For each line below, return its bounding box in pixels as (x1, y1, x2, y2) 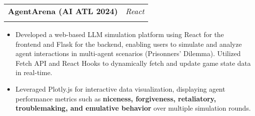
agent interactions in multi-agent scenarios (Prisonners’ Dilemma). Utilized (15, 48, 241, 58)
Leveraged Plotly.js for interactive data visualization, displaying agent (15, 83, 226, 94)
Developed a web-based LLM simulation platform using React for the (15, 29, 224, 39)
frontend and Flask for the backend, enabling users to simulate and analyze (15, 39, 242, 49)
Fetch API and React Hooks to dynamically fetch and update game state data (15, 58, 251, 68)
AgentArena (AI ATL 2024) (8, 5, 118, 17)
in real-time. (15, 67, 52, 77)
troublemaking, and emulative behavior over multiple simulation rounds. (15, 103, 251, 113)
